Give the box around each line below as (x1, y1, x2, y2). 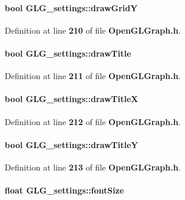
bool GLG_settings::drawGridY (5, 1, 138, 14)
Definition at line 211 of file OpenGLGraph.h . (5, 70, 181, 82)
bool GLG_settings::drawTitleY (5, 138, 138, 150)
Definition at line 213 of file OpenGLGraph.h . (5, 160, 181, 173)
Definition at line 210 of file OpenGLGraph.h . (5, 24, 181, 36)
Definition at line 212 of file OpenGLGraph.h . (5, 115, 181, 127)
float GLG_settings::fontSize (5, 184, 124, 196)
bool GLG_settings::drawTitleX (5, 93, 138, 105)
